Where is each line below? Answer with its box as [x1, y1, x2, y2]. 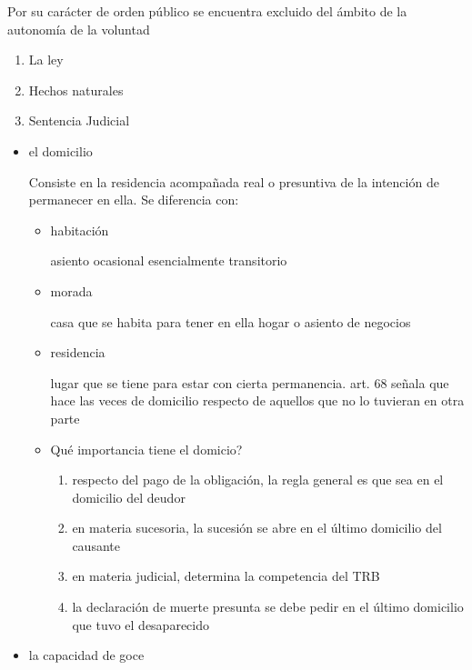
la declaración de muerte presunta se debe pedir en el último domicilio [72, 597, 464, 616]
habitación [50, 220, 109, 239]
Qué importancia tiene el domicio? [50, 439, 243, 458]
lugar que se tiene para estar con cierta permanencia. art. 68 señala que [50, 373, 449, 392]
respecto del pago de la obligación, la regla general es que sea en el [72, 470, 444, 489]
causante [72, 535, 120, 555]
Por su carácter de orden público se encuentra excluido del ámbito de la [7, 2, 407, 20]
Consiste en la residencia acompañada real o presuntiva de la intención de [28, 172, 439, 191]
